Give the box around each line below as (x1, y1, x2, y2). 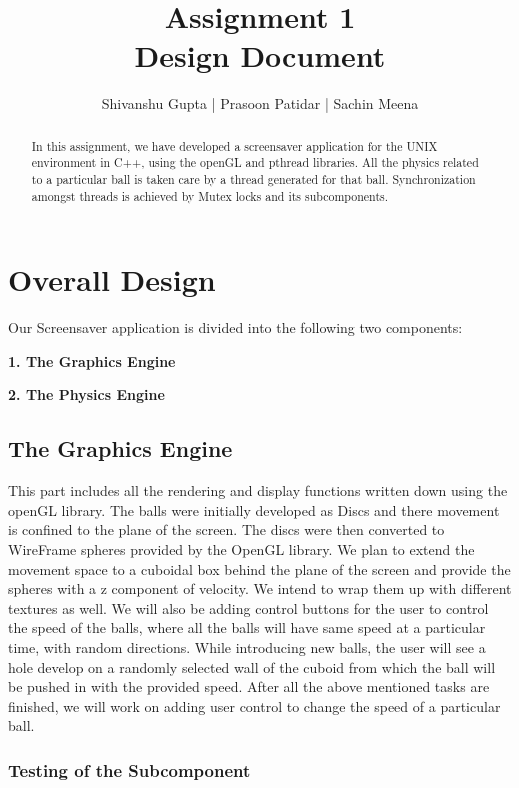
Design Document (134, 35, 386, 76)
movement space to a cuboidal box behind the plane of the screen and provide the (8, 558, 511, 579)
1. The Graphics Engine (8, 350, 176, 371)
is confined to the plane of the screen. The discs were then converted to (8, 519, 445, 540)
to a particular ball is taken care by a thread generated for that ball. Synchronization (31, 171, 476, 188)
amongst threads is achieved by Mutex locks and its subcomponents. (31, 187, 389, 204)
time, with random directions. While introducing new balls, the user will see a (8, 637, 486, 657)
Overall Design (8, 259, 216, 300)
